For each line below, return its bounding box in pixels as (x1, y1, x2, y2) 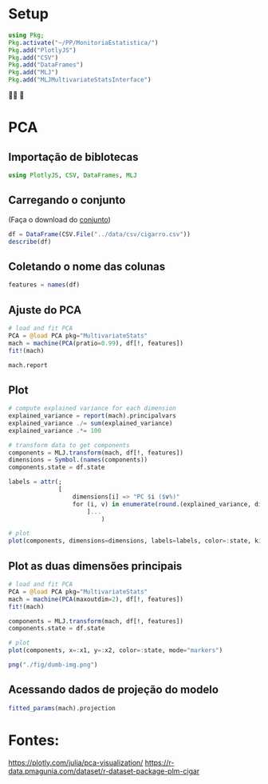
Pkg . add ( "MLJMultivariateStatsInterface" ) (8, 76, 152, 84)
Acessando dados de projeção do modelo (8, 683, 219, 697)
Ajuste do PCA (8, 303, 82, 317)
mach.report (8, 361, 48, 369)
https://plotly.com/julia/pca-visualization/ (8, 758, 144, 767)
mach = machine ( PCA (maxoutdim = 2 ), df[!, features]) (8, 595, 183, 603)
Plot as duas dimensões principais (8, 559, 183, 573)
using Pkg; (8, 31, 45, 39)
